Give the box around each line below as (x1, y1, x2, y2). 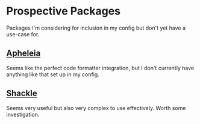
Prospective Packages (6, 4, 121, 18)
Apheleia (6, 48, 41, 59)
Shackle (6, 88, 37, 99)
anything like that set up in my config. (6, 71, 99, 78)
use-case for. (6, 30, 40, 38)
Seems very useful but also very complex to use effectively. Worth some (6, 104, 186, 111)
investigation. (6, 111, 40, 118)
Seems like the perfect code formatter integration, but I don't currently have (6, 64, 195, 71)
